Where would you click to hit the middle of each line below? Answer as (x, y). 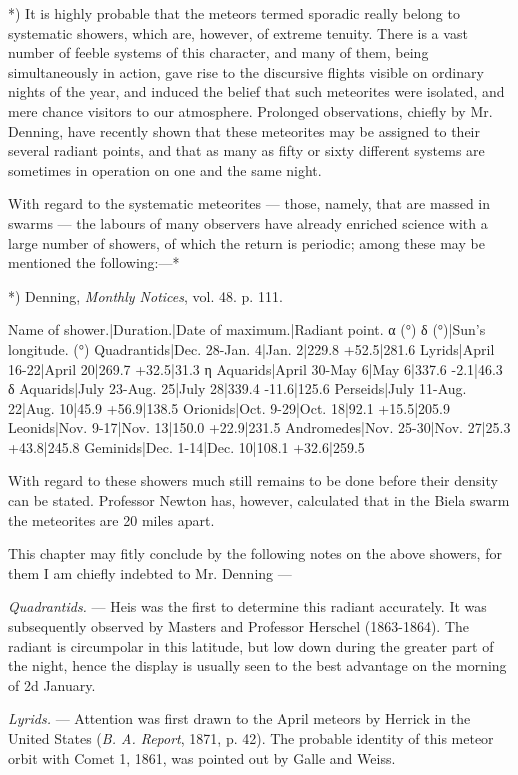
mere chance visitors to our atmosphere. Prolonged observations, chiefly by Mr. (250, 110)
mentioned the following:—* (94, 262)
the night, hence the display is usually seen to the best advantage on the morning (257, 665)
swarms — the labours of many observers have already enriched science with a (248, 222)
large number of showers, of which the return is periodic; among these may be (246, 242)
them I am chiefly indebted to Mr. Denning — (150, 572)
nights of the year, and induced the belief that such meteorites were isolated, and (256, 91)
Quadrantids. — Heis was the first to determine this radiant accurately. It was (247, 606)
